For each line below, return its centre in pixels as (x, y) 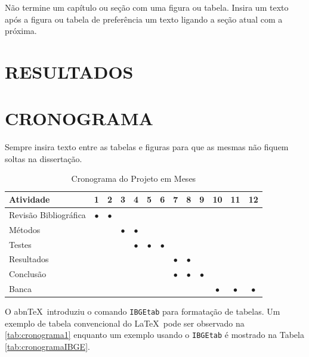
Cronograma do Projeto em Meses (134, 178)
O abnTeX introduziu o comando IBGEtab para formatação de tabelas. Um (143, 311)
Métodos (25, 229)
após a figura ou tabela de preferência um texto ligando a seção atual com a (144, 19)
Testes (20, 244)
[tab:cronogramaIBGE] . (47, 347)
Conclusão (28, 274)
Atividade (30, 199)
